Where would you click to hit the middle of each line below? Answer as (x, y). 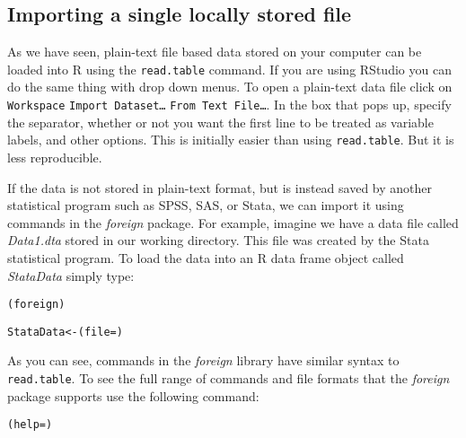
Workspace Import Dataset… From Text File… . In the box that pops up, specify (229, 105)
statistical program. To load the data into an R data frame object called (206, 257)
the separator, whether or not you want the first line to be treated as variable (220, 122)
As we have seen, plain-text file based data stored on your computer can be (215, 52)
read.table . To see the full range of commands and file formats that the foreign (229, 378)
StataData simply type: (71, 275)
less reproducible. (55, 157)
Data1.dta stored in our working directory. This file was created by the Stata (218, 240)
